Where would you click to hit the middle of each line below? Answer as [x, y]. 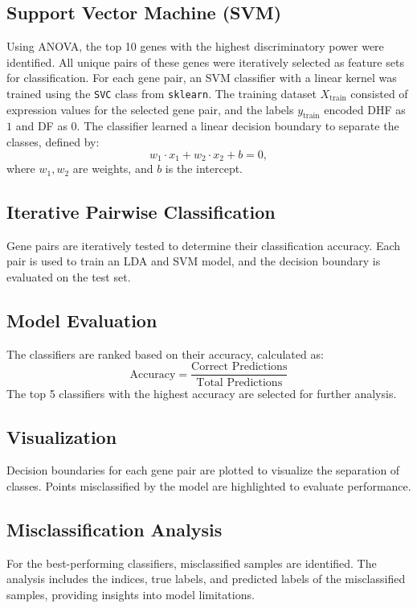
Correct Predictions [239, 367]
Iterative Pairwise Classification [141, 212]
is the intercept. [204, 168]
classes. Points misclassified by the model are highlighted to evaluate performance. [209, 485]
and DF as [41, 126]
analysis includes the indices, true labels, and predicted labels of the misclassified [206, 579]
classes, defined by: [53, 142]
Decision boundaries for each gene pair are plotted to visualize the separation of [203, 470]
